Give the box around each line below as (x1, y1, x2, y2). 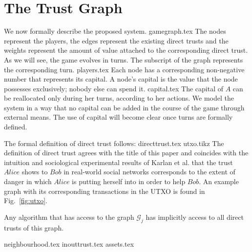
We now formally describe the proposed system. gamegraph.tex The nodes (4, 26, 226, 36)
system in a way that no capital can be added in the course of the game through (4, 102, 245, 112)
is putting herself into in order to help (72, 176, 186, 187)
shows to (21, 167, 48, 177)
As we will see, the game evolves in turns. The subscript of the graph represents (4, 54, 243, 64)
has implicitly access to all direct (146, 211, 244, 222)
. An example (199, 176, 239, 187)
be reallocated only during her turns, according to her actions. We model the (4, 93, 234, 103)
